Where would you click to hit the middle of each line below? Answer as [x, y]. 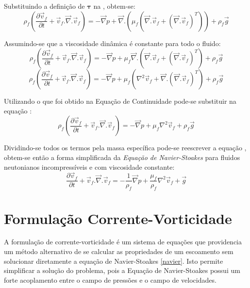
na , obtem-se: [114, 6]
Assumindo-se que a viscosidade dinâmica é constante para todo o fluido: [112, 43]
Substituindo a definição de [44, 6]
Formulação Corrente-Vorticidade [118, 218]
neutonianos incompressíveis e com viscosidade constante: [89, 167]
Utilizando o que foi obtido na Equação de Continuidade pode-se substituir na [120, 101]
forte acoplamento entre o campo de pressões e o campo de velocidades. [110, 280]
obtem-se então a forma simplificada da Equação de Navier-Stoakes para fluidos [122, 157]
